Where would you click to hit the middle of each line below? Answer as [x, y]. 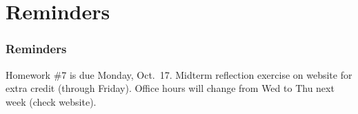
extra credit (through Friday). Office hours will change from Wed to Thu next [170, 88]
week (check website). [51, 101]
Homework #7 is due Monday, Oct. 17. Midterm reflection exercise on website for [179, 74]
